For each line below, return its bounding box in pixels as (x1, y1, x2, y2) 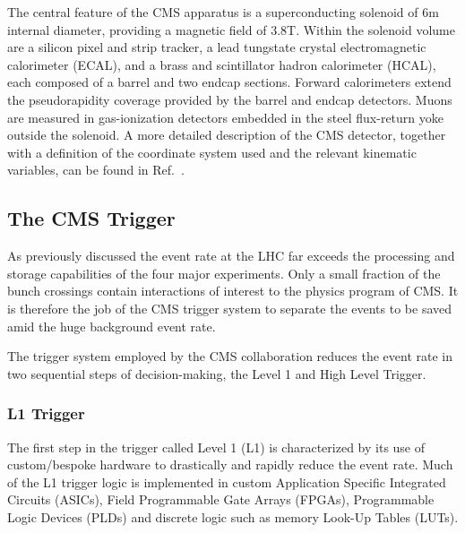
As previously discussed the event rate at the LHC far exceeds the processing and (7, 246, 455, 265)
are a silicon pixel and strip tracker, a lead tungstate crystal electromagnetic (7, 38, 426, 56)
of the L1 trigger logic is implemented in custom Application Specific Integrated (7, 472, 446, 491)
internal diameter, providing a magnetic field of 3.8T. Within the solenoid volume (7, 20, 455, 39)
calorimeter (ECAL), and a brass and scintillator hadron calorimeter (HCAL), (7, 55, 436, 73)
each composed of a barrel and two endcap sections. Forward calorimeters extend (7, 73, 452, 91)
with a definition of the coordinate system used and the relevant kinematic (7, 142, 417, 161)
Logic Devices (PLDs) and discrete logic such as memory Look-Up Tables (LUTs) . (7, 507, 459, 526)
